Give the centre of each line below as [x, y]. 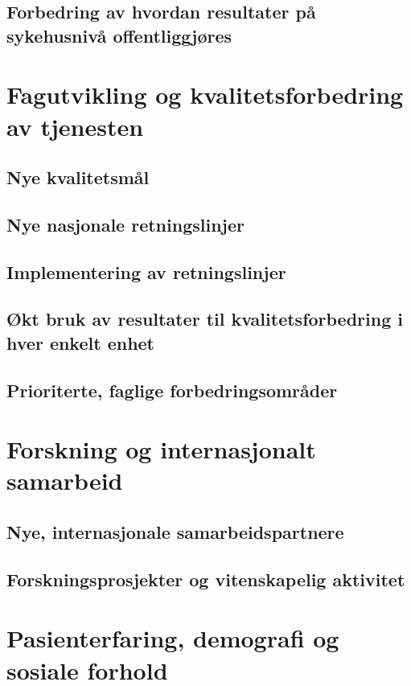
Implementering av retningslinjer [146, 271]
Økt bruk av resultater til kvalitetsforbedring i [205, 319]
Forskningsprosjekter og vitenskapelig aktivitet [206, 579]
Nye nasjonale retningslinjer [125, 224]
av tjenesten [75, 126]
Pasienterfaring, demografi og [173, 638]
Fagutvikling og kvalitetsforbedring [205, 94]
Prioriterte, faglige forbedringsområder [172, 390]
